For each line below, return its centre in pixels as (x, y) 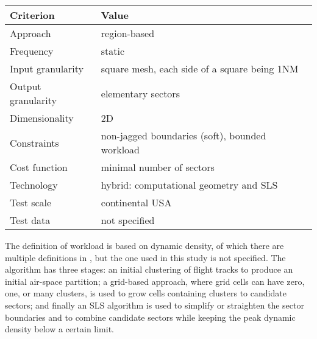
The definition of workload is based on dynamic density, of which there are (144, 245)
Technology (34, 185)
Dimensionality (42, 118)
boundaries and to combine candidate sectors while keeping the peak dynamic (150, 317)
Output (26, 86)
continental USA (136, 202)
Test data (30, 220)
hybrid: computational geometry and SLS (189, 185)
